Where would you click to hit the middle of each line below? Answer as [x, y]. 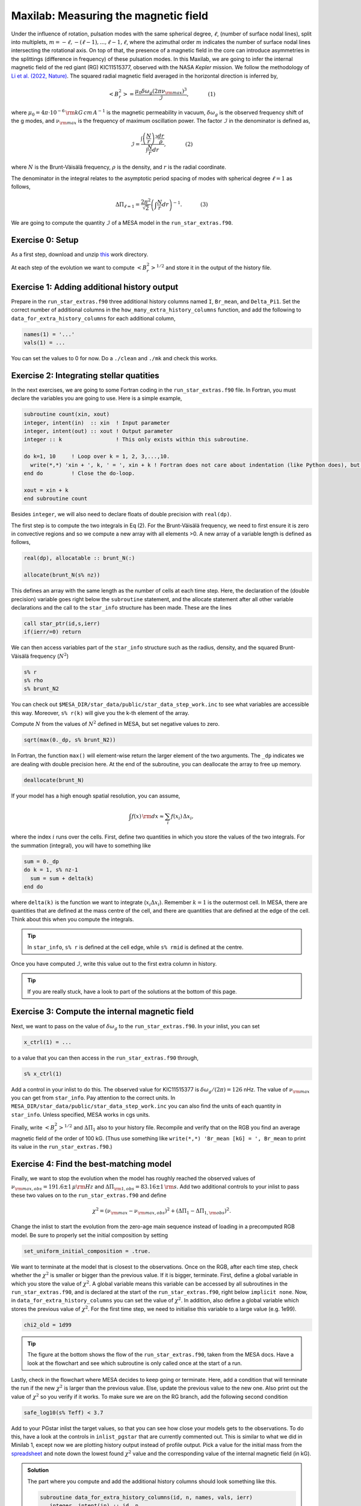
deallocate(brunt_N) [54, 780]
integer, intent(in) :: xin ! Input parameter [97, 423]
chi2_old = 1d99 [48, 1325]
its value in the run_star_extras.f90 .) [62, 1147]
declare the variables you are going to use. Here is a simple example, [97, 398]
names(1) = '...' [49, 334]
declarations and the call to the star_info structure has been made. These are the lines [121, 607]
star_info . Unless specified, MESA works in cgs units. [81, 1114]
